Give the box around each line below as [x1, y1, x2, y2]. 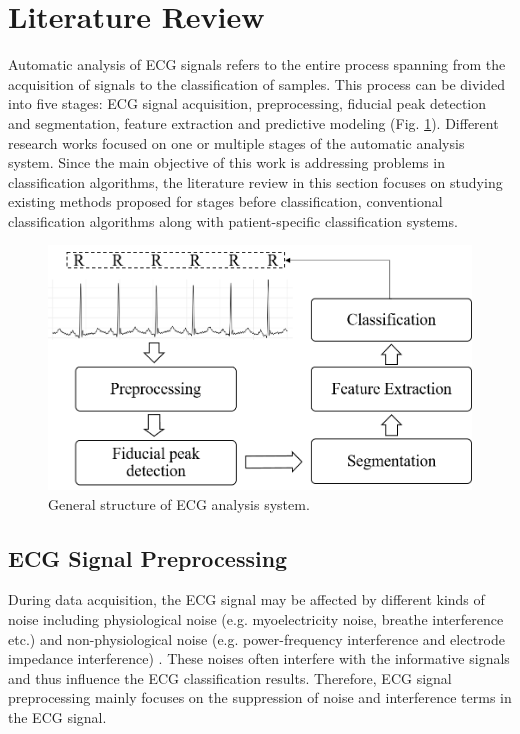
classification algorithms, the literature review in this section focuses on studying [8, 171, 503, 192]
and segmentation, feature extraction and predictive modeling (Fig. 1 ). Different [8, 112, 499, 133]
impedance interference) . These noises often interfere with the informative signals [8, 648, 510, 669]
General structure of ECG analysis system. [48, 493, 310, 514]
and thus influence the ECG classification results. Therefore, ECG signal [8, 667, 452, 688]
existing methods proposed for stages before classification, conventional [8, 191, 443, 212]
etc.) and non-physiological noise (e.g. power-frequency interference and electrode [8, 628, 505, 649]
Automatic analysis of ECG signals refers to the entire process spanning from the [8, 54, 506, 75]
